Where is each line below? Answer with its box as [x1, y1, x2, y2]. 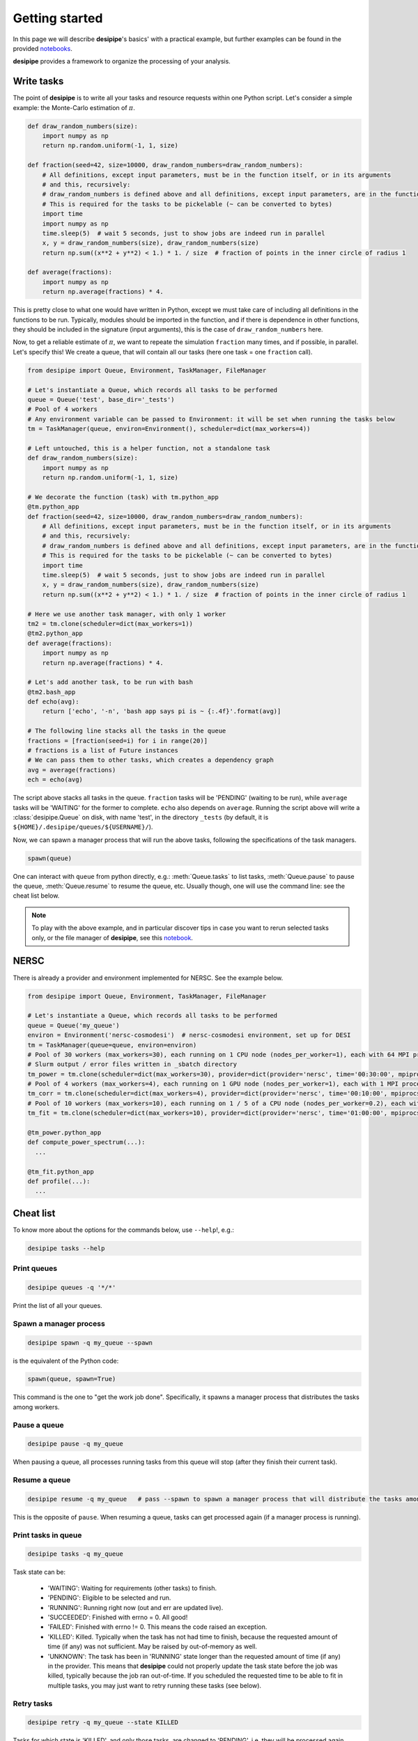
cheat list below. [13, 891, 60, 900]
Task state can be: [13, 1568, 66, 1577]
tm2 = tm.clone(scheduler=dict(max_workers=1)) [27, 620, 193, 627]
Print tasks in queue [13, 1530, 82, 1540]
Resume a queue [13, 1475, 71, 1485]
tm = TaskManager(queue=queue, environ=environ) [27, 1041, 197, 1049]
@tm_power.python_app [27, 1129, 102, 1137]
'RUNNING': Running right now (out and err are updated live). [47, 1603, 224, 1611]
